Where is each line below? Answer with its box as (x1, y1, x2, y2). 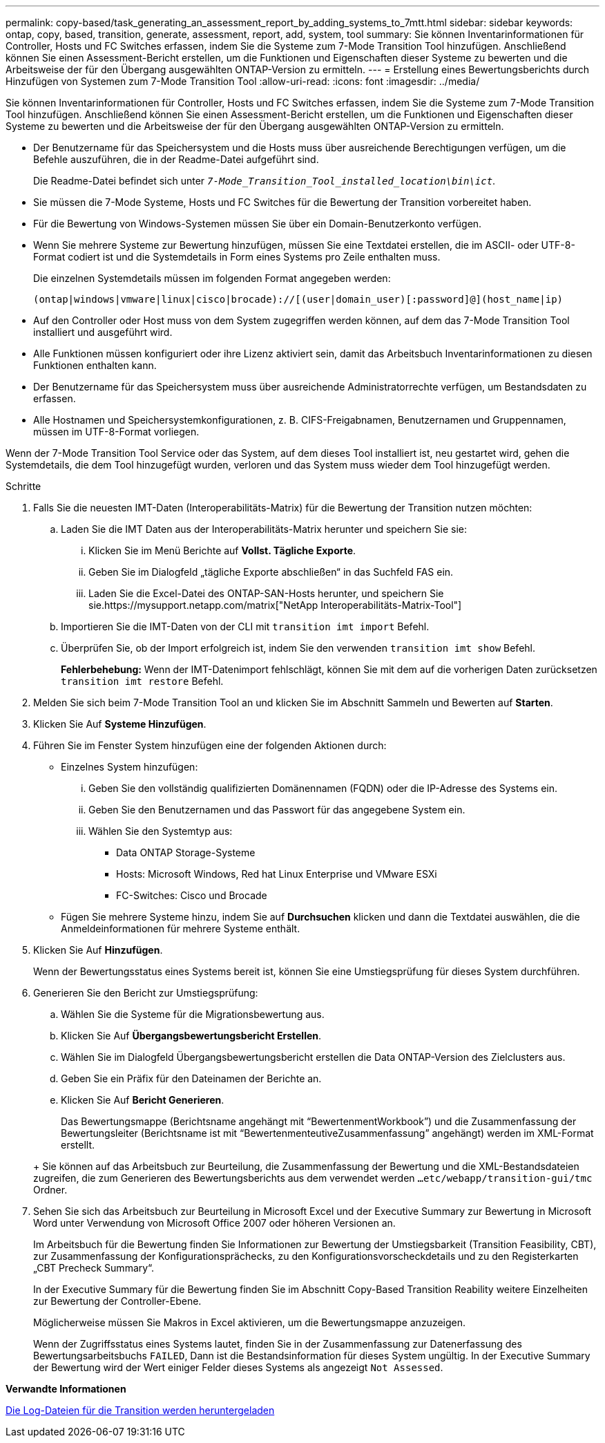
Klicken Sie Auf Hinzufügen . (33, 944, 163, 956)
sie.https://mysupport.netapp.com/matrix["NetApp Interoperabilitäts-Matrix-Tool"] (88, 599, 462, 611)
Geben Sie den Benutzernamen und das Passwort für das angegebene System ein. (88, 804, 465, 815)
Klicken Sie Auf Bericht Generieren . (61, 1094, 224, 1106)
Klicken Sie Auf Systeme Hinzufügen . (33, 718, 207, 730)
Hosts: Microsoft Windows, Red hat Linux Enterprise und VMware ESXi (116, 868, 437, 880)
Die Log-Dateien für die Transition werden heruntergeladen (6, 1404, 275, 1416)
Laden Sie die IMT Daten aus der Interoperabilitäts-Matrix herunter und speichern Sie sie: (61, 523, 467, 535)
